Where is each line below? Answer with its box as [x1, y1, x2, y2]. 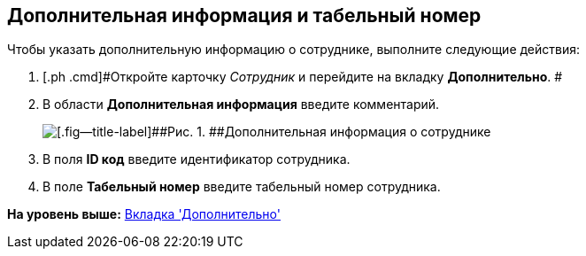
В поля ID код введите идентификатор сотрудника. [42, 151, 351, 167]
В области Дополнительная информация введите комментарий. [42, 97, 440, 112]
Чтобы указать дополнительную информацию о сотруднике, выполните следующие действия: [7, 42, 581, 58]
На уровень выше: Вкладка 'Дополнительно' [7, 206, 281, 222]
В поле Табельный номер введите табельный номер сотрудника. [42, 179, 441, 195]
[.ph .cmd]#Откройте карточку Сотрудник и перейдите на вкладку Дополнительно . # [42, 69, 563, 85]
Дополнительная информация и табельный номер [7, 4, 482, 27]
